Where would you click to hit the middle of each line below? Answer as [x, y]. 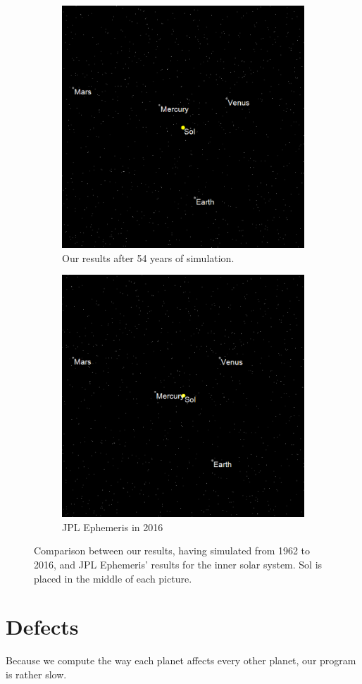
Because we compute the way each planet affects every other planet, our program [181, 660]
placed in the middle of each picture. [113, 578]
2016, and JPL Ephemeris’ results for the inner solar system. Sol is [178, 564]
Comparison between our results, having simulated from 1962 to [172, 551]
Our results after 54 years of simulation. [148, 257]
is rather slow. [36, 674]
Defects [42, 627]
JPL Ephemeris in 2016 [113, 527]
